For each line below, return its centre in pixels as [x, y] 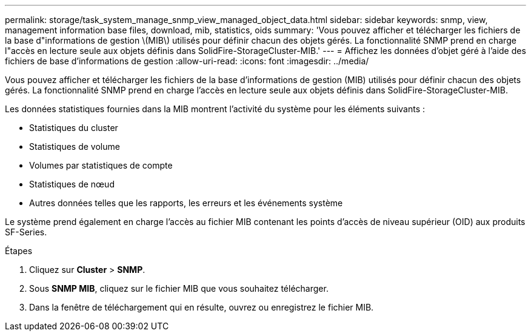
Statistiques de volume [75, 146]
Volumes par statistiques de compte [101, 165]
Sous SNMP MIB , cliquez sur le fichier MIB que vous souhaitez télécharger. [179, 288]
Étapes [19, 251]
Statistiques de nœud [72, 184]
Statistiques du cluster [74, 128]
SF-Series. [26, 232]
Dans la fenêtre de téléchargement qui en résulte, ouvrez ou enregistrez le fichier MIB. [202, 307]
